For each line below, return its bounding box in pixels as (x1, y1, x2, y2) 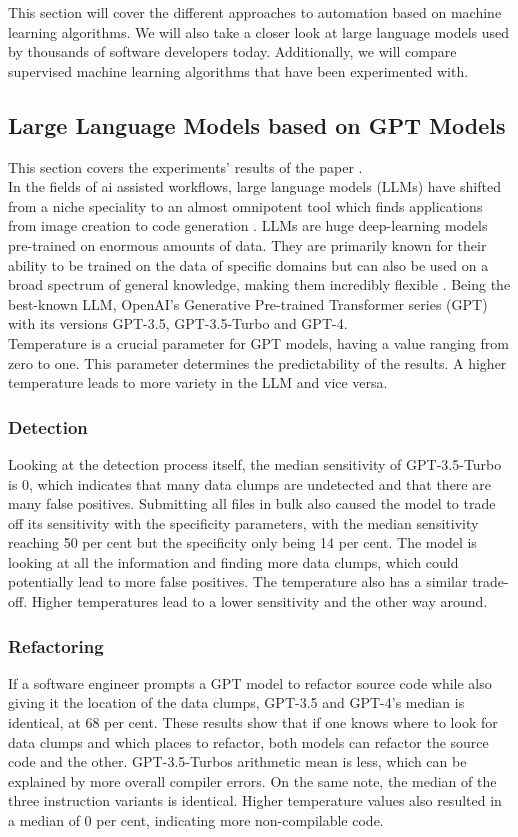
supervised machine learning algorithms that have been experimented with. (8, 60, 469, 81)
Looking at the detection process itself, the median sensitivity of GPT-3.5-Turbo (8, 453, 502, 474)
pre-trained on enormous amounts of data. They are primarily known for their (8, 234, 487, 255)
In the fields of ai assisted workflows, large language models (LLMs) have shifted (8, 176, 501, 197)
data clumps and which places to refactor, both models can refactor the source (8, 731, 489, 752)
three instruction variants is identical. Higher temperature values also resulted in (8, 790, 502, 811)
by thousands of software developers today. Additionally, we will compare (8, 41, 457, 62)
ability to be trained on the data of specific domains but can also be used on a (8, 254, 489, 275)
